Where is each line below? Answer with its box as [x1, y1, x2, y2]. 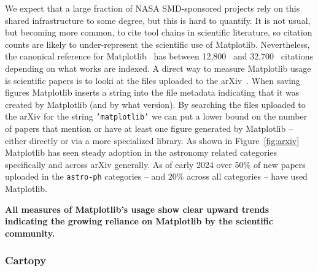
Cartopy [5, 253, 47, 268]
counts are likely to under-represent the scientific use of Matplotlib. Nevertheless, [5, 37, 310, 50]
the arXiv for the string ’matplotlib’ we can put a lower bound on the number [5, 110, 308, 123]
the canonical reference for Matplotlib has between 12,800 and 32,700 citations [5, 50, 313, 63]
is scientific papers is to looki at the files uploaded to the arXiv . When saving [5, 74, 300, 86]
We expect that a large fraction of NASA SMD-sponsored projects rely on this [5, 2, 300, 14]
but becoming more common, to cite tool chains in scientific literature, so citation [5, 26, 312, 39]
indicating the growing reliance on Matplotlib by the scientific [5, 215, 273, 227]
